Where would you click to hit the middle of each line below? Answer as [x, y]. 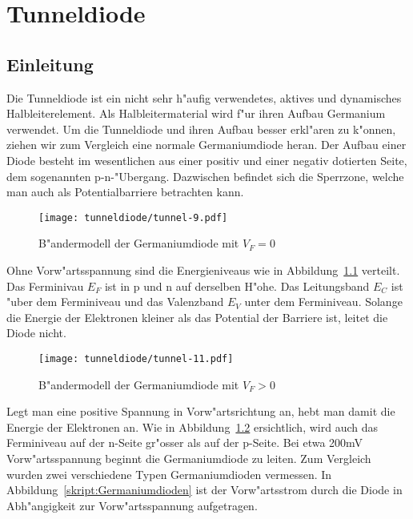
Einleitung [50, 64]
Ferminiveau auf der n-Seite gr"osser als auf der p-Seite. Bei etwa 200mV [185, 443]
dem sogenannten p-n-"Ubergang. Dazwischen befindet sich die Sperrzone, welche [205, 176]
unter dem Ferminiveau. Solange [323, 302]
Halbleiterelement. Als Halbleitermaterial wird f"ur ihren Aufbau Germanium [196, 113]
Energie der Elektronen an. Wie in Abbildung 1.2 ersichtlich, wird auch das [192, 426]
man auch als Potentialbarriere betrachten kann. [125, 192]
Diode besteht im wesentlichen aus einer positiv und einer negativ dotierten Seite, [207, 160]
